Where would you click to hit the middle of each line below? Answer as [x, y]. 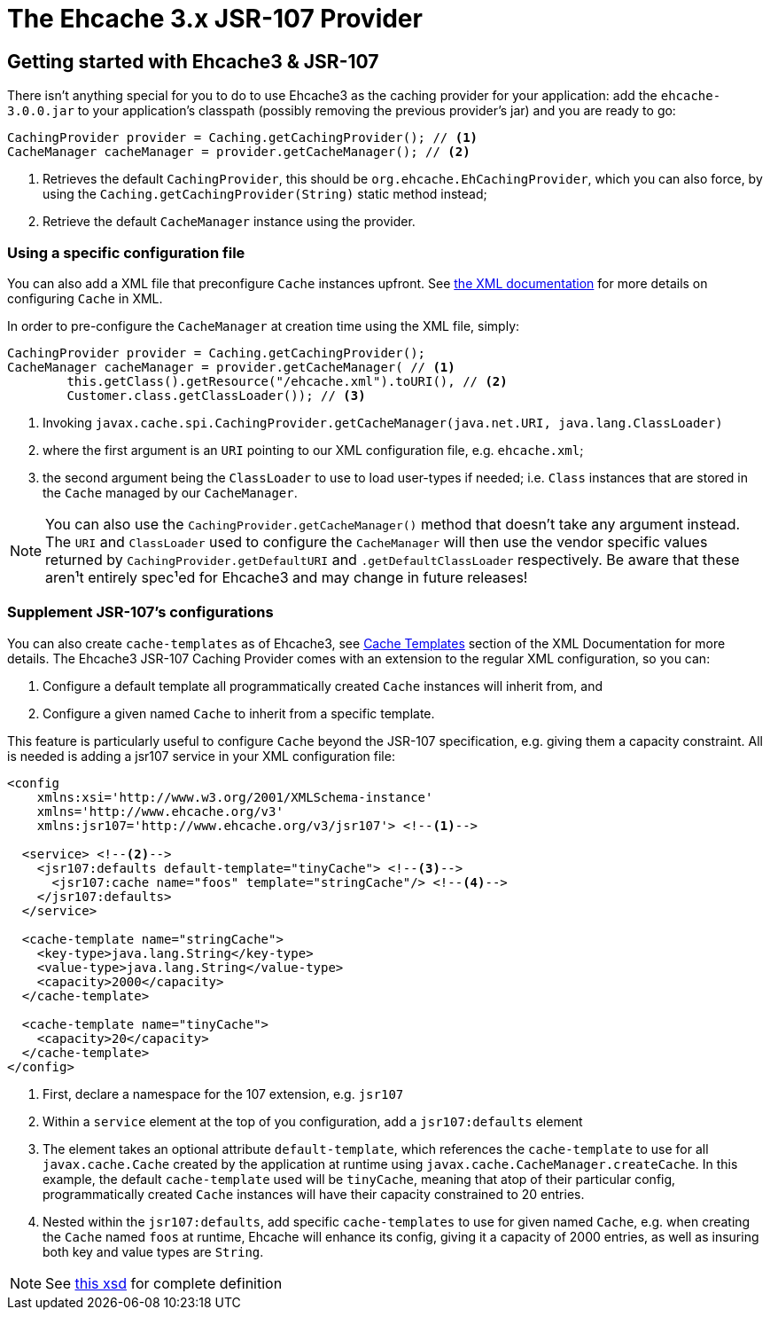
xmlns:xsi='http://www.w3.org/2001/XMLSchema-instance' [235, 797]
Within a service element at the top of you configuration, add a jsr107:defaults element [313, 1121]
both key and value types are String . [153, 1251]
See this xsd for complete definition [164, 1283]
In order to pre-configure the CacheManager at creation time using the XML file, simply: [264, 325]
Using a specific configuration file [126, 252]
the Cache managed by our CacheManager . [170, 492]
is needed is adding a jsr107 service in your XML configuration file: [201, 756]
